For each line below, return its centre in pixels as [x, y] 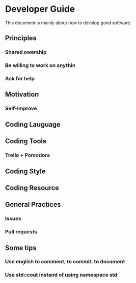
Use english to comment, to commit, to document [65, 262]
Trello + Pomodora [27, 155]
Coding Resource [32, 188]
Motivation [22, 94]
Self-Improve [21, 108]
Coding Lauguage [33, 124]
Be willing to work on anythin [40, 65]
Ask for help [20, 79]
